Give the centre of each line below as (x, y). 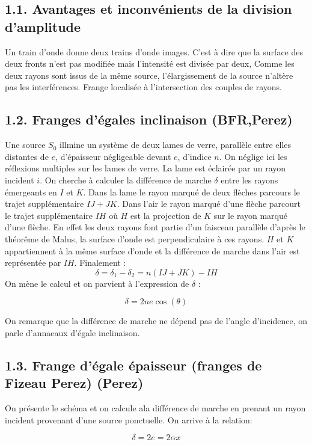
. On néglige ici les (253, 156)
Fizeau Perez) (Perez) (74, 383)
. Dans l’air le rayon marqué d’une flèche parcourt (209, 204)
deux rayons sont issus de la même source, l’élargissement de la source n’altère (149, 75)
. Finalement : (100, 262)
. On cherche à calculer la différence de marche (126, 180)
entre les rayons (249, 180)
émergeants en (31, 192)
